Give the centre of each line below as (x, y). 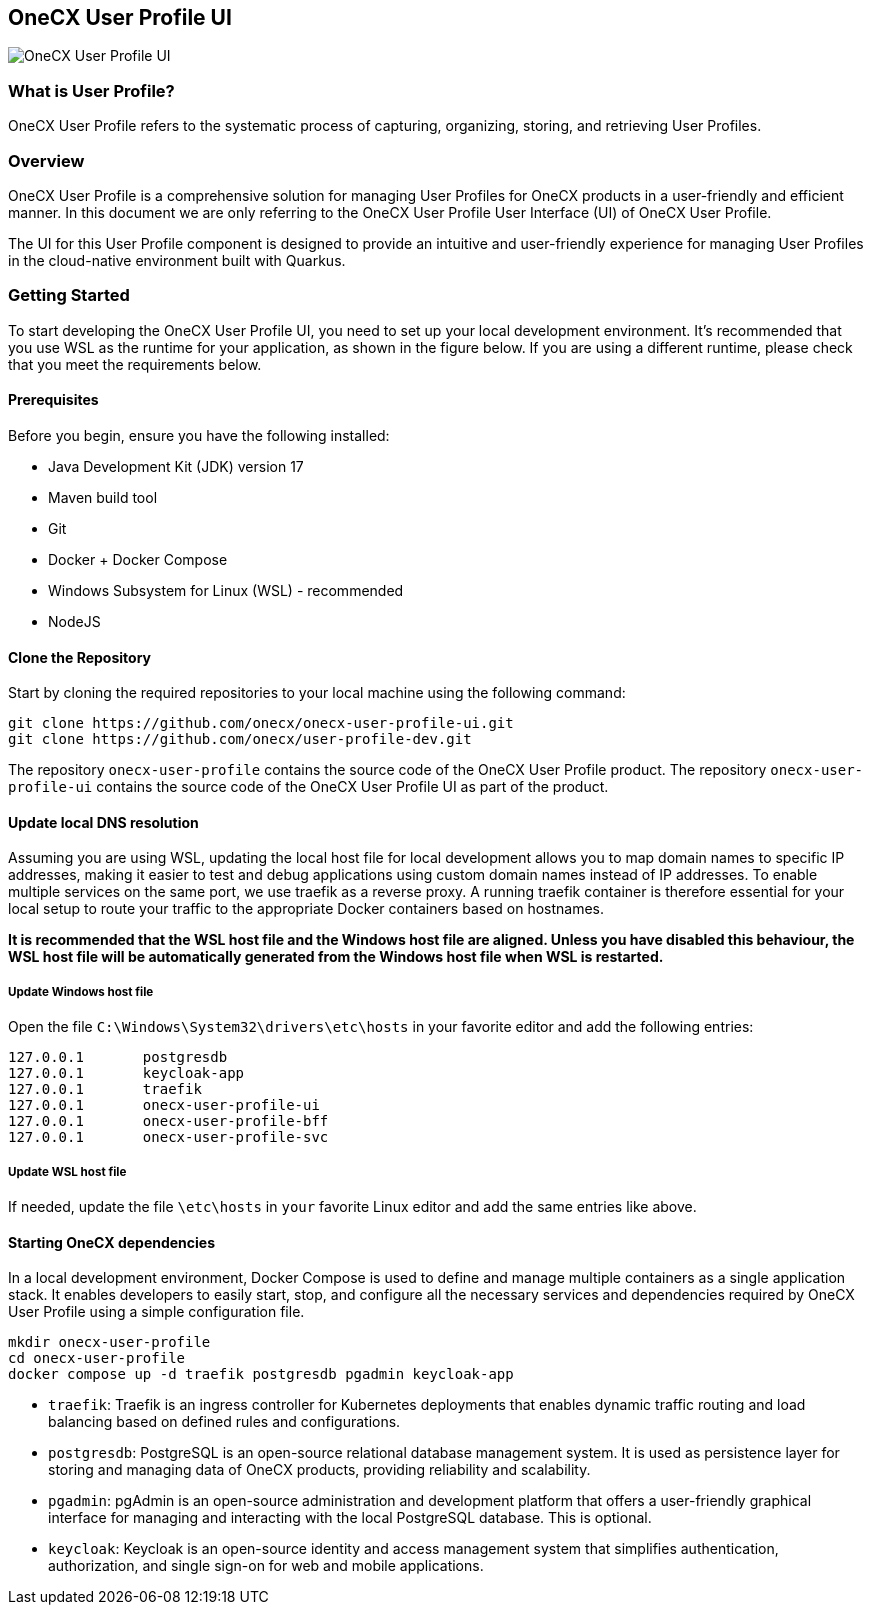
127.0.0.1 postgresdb (118, 1057)
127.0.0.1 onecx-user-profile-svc (168, 1137)
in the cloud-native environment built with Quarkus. (177, 260)
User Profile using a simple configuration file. (156, 1312)
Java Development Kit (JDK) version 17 (176, 466)
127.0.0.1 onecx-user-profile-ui (164, 1105)
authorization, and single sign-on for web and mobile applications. (266, 1566)
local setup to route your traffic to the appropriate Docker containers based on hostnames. (306, 909)
